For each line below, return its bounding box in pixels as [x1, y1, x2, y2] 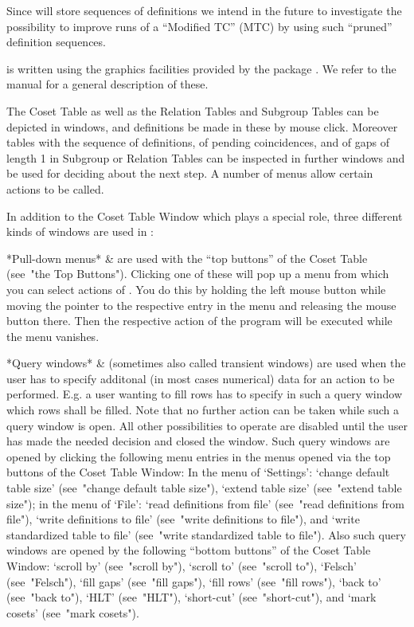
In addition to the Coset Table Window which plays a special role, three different [6, 207, 403, 224]
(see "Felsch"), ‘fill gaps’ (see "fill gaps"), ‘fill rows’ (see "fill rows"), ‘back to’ [6, 573, 381, 590]
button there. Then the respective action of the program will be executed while [6, 312, 393, 329]
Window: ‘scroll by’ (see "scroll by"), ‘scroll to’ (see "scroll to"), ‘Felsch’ [6, 558, 357, 574]
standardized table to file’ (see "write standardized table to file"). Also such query [6, 526, 406, 543]
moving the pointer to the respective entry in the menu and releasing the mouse [6, 296, 396, 313]
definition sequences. [6, 33, 106, 50]
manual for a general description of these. [6, 76, 209, 92]
